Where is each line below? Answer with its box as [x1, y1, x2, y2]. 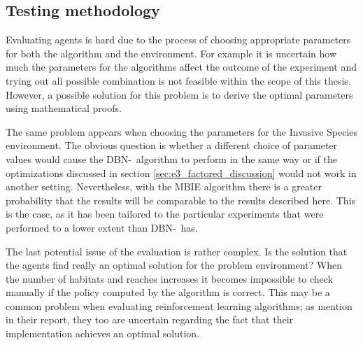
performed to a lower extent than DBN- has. [6, 220, 198, 234]
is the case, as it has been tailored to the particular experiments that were [6, 206, 324, 221]
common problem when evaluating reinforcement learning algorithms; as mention [6, 298, 353, 313]
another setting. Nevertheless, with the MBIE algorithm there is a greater [6, 179, 322, 194]
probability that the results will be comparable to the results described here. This [6, 192, 356, 207]
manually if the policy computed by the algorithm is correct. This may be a [6, 285, 330, 300]
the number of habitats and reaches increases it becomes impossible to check [6, 271, 334, 286]
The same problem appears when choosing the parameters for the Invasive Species [6, 124, 358, 139]
